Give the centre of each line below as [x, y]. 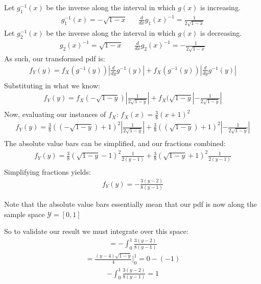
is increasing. [220, 7]
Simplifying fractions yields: [48, 171]
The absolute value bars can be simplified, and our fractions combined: [115, 143]
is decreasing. [221, 33]
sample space [25, 214]
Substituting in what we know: [52, 85]
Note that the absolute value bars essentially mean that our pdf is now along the [130, 204]
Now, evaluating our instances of [55, 114]
